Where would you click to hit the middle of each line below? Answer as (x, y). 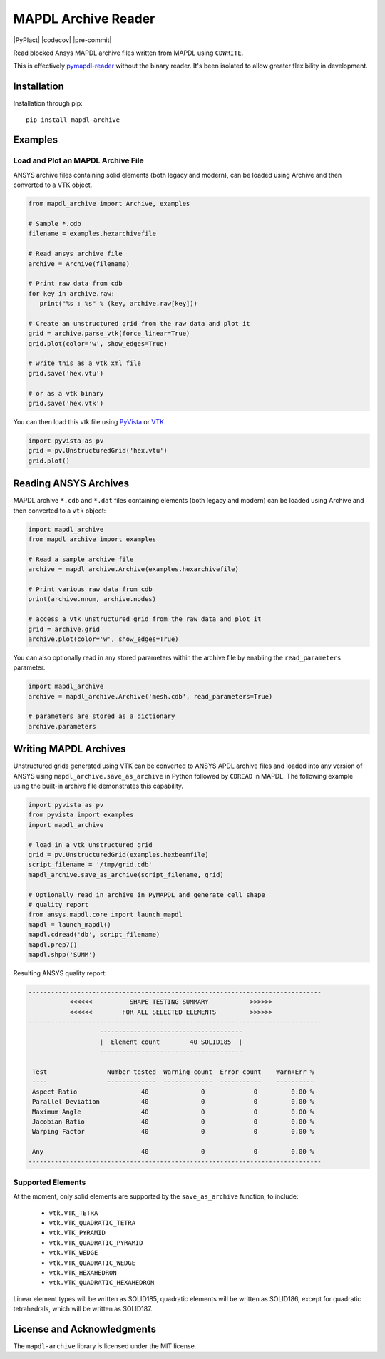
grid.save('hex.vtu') (66, 373)
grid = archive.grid (64, 629)
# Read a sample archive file (81, 559)
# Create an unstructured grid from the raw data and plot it (139, 323)
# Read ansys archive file (75, 254)
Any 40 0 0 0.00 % (173, 1152)
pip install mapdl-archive (73, 120)
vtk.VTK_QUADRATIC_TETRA (92, 1223)
